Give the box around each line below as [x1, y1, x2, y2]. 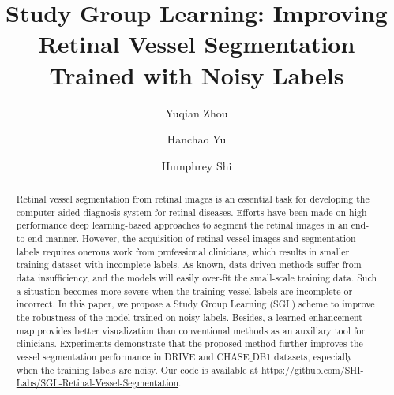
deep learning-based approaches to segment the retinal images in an [69, 218, 348, 232]
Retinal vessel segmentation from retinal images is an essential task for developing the [16, 192, 370, 206]
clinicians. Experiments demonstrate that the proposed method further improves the [16, 337, 363, 350]
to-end [16, 232, 43, 245]
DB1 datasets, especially [252, 349, 353, 363]
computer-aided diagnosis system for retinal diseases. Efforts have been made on [16, 205, 347, 218]
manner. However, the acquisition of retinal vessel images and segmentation [45, 232, 356, 245]
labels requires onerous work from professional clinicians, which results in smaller [16, 244, 350, 258]
